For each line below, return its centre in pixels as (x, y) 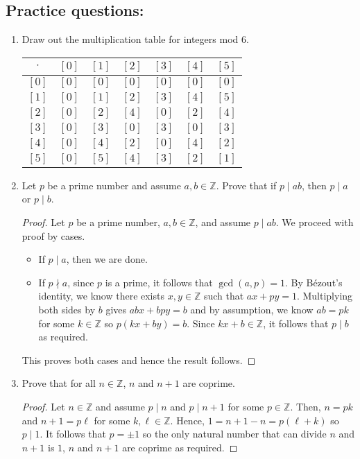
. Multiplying (325, 296)
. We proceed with (315, 222)
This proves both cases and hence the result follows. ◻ (139, 360)
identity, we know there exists (101, 296)
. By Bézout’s (314, 282)
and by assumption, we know (252, 309)
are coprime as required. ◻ (180, 447)
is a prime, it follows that (159, 282)
